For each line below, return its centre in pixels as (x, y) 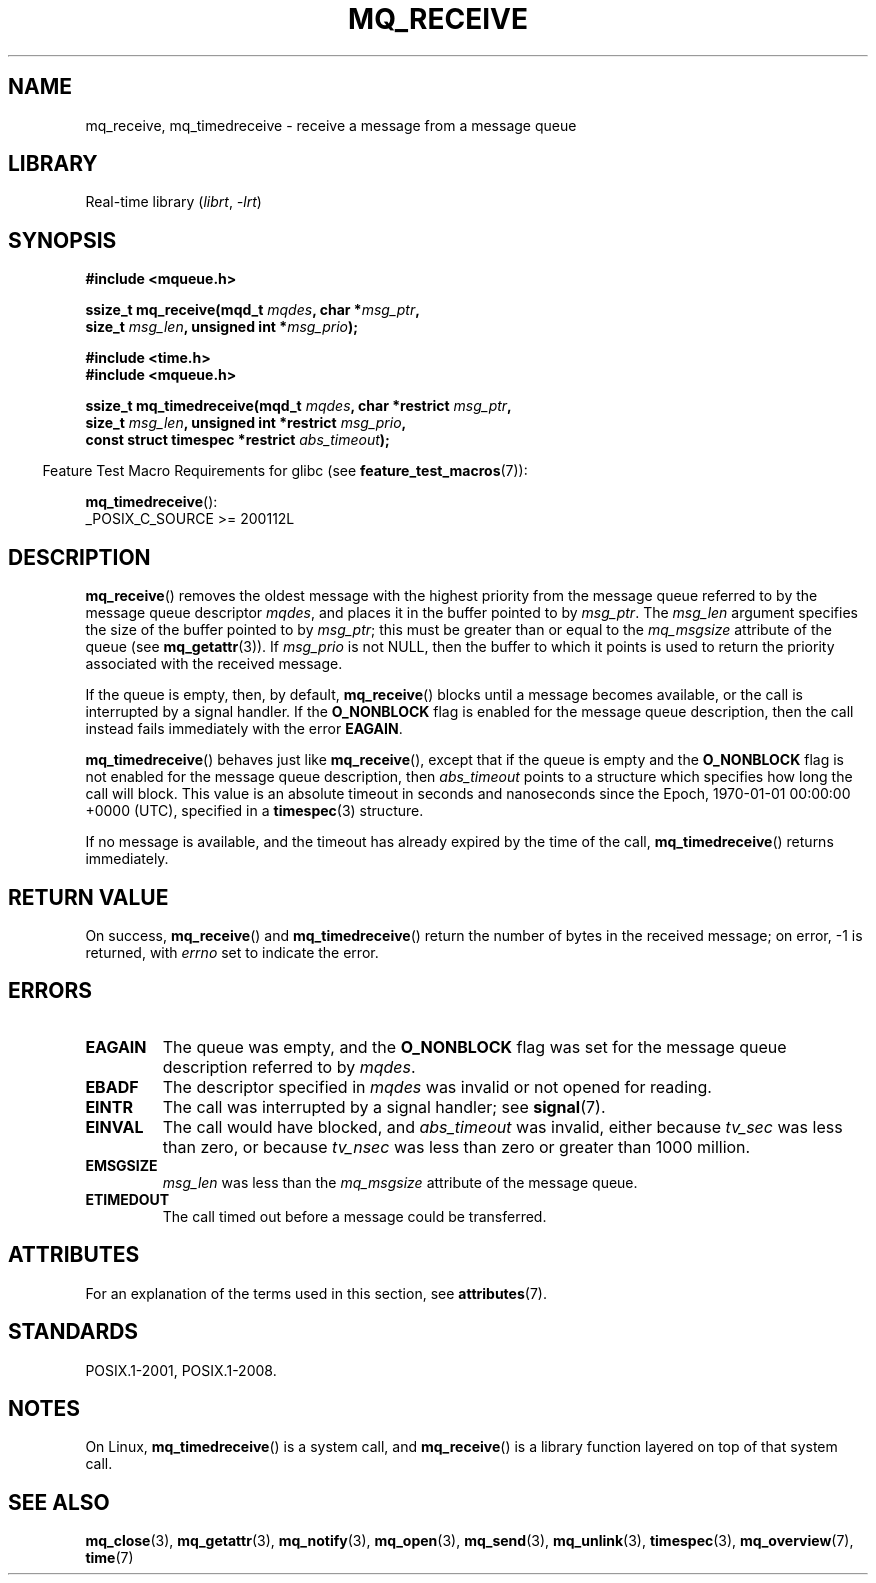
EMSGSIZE (121, 1165)
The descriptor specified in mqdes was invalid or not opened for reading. (437, 1086)
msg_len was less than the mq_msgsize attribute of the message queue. (400, 1182)
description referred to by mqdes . (289, 1066)
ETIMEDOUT (127, 1199)
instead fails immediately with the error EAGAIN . (244, 729)
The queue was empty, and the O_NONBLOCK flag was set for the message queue (474, 1046)
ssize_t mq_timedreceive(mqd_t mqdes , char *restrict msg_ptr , (298, 406)
